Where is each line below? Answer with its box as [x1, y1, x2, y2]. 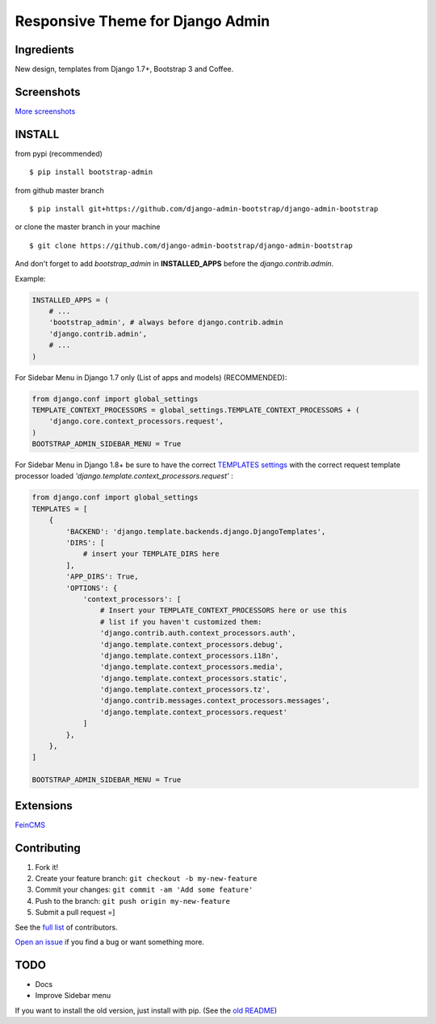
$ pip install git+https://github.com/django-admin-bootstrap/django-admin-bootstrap [29, 204, 379, 214]
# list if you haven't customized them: [99, 617, 262, 626]
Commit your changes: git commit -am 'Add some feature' [35, 884, 254, 895]
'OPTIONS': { [65, 583, 118, 592]
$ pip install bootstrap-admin [29, 168, 153, 177]
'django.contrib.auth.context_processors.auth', [99, 629, 296, 637]
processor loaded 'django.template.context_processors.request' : [15, 471, 233, 481]
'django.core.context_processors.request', [48, 416, 224, 426]
